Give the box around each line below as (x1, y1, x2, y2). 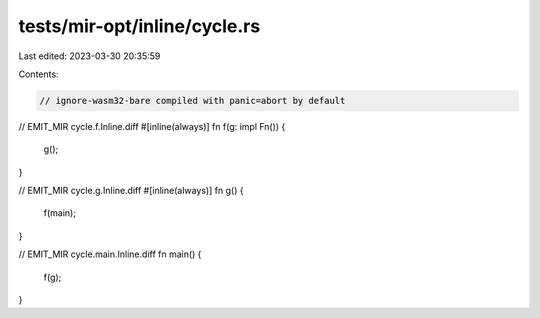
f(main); (43, 207, 77, 219)
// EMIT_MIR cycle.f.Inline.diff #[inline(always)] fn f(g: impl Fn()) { (18, 120, 286, 132)
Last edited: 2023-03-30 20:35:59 (18, 50, 161, 62)
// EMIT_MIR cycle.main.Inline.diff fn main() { (18, 248, 202, 260)
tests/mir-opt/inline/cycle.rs (18, 15, 261, 37)
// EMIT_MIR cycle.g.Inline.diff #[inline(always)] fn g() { (18, 185, 244, 197)
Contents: (18, 68, 59, 80)
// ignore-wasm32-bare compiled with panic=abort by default (39, 95, 346, 106)
